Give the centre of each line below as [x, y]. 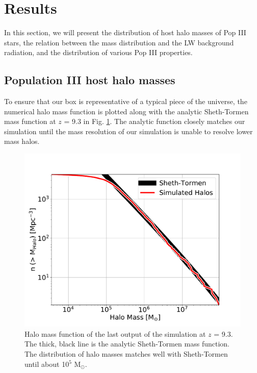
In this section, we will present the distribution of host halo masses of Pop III [125, 32]
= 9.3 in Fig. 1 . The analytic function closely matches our [155, 121]
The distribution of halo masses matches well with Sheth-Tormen [126, 353]
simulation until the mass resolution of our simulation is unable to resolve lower [128, 131]
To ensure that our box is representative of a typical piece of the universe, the [126, 101]
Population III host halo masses [90, 80]
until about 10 [47, 364]
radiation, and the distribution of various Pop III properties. [98, 52]
